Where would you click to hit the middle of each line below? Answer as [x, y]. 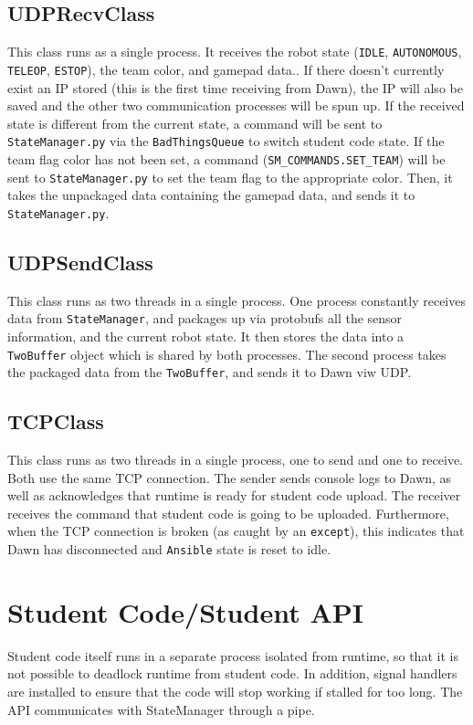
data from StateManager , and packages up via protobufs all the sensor [205, 318]
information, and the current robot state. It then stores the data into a [206, 336]
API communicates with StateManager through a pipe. [161, 709]
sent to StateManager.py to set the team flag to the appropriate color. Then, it [230, 177]
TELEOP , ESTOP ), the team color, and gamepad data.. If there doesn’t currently [226, 69]
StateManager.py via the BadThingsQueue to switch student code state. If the [226, 141]
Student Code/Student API [185, 611]
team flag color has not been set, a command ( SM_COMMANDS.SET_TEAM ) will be [226, 158]
